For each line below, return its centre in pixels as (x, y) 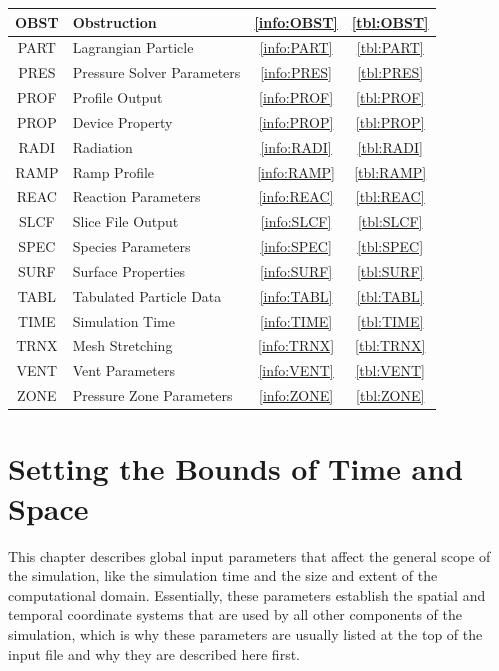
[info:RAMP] (296, 171)
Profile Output (117, 97)
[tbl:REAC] (390, 196)
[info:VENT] (296, 370)
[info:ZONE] (296, 395)
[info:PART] (296, 47)
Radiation (102, 146)
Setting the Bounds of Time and (236, 468)
